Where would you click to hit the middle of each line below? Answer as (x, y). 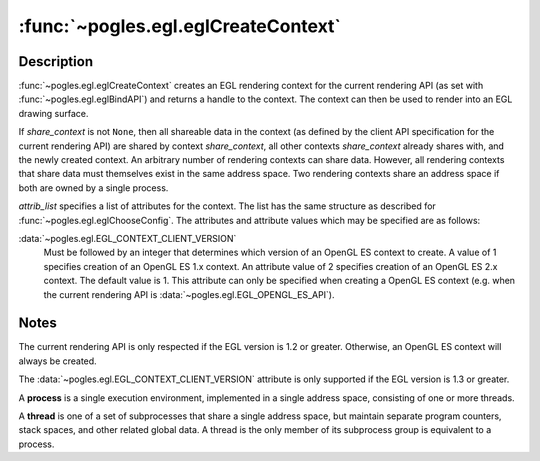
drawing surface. (53, 113)
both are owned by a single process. (93, 187)
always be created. (57, 361)
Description (56, 61)
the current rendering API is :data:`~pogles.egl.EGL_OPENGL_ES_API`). (189, 294)
